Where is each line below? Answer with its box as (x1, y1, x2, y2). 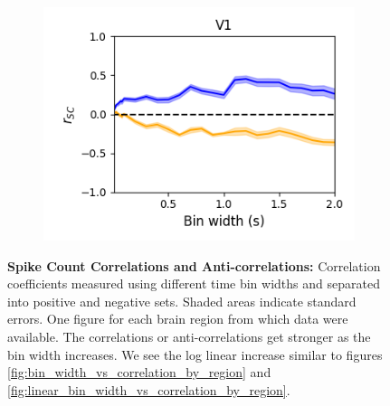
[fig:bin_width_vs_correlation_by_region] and (7, 363, 271, 382)
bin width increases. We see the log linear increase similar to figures (7, 345, 383, 364)
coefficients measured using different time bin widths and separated (7, 274, 380, 293)
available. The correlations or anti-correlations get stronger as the (7, 326, 371, 345)
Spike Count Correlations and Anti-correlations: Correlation (7, 256, 381, 275)
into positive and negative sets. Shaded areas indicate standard (7, 291, 357, 310)
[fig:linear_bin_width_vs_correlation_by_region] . (7, 380, 290, 399)
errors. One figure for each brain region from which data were (7, 309, 348, 328)
